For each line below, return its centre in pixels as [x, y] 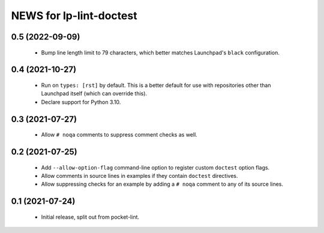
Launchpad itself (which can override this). [94, 93]
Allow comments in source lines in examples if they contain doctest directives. [139, 175]
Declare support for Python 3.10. [81, 102]
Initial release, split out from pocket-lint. [90, 217]
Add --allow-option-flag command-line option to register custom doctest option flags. [155, 167]
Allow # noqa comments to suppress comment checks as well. [119, 135]
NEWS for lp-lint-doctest [74, 16]
